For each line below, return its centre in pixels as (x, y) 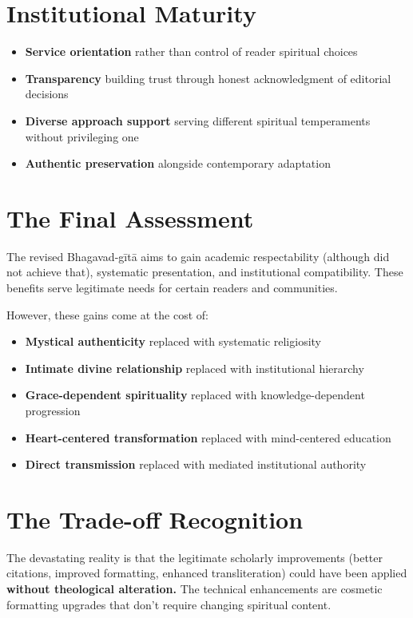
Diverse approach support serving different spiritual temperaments (198, 120)
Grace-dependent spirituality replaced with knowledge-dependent (195, 395)
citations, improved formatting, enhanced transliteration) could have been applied (207, 573)
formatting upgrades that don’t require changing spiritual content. (169, 604)
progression (53, 410)
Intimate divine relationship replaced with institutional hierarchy (195, 368)
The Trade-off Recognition (155, 519)
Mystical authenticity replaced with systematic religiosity (173, 341)
